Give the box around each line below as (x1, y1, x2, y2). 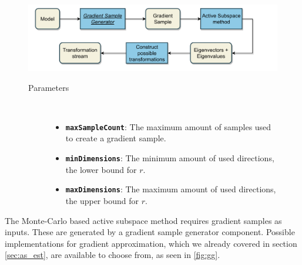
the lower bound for (65, 163, 137, 175)
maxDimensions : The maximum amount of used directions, (65, 183, 276, 195)
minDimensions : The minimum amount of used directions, (65, 152, 274, 164)
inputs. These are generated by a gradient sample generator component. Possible (5, 226, 295, 238)
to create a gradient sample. (65, 132, 166, 144)
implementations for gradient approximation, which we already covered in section (5, 237, 297, 249)
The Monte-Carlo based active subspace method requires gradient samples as (5, 214, 282, 226)
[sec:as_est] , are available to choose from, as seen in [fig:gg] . (5, 249, 220, 261)
